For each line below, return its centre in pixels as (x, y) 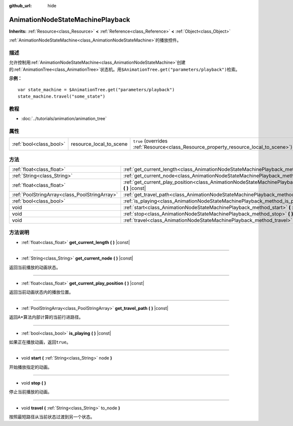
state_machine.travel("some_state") (62, 96)
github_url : (20, 6)
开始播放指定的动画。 (31, 367)
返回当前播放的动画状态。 (35, 267)
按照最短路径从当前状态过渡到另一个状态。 (52, 417)
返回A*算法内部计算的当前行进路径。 (46, 317)
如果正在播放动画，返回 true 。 (40, 342)
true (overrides (150, 141)
